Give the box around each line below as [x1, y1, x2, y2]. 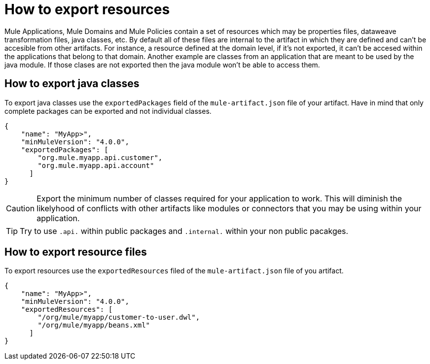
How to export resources [4, 1, 170, 18]
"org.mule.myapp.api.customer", [37, 153, 163, 162]
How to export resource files [4, 246, 147, 259]
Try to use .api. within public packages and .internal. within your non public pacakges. [20, 226, 349, 236]
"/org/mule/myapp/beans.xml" [37, 321, 150, 330]
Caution [6, 203, 35, 213]
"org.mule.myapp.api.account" [37, 161, 154, 169]
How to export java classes [4, 77, 140, 90]
